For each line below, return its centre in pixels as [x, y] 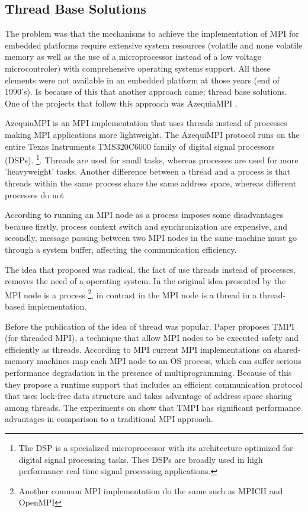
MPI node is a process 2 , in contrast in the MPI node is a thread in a [131, 294]
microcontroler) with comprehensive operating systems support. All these [138, 68]
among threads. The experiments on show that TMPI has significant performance [153, 407]
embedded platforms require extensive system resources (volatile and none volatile [154, 45]
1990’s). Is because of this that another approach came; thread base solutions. [146, 91]
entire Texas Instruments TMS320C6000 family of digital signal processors [140, 146]
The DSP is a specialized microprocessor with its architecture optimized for [156, 447]
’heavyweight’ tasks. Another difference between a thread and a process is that [147, 171]
